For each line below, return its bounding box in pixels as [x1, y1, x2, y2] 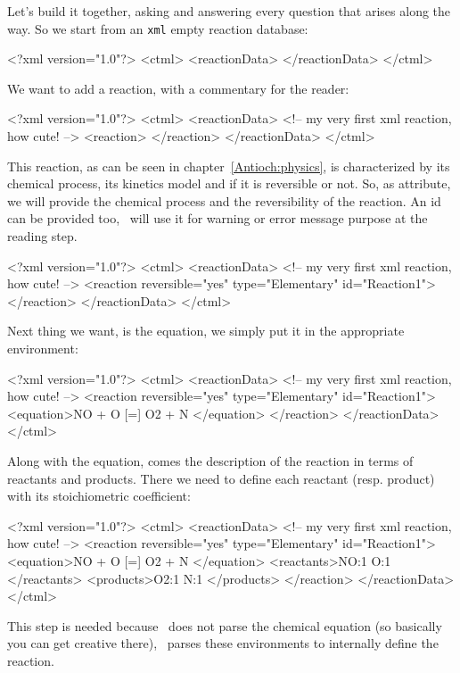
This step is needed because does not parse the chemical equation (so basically [7, 616, 442, 635]
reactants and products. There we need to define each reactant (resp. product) [7, 469, 435, 487]
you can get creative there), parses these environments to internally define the [7, 634, 439, 652]
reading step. [7, 227, 78, 245]
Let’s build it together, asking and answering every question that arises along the [7, 2, 451, 20]
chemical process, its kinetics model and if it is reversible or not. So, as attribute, [7, 174, 451, 193]
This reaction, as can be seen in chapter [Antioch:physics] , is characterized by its [7, 156, 450, 175]
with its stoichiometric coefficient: [7, 486, 191, 505]
